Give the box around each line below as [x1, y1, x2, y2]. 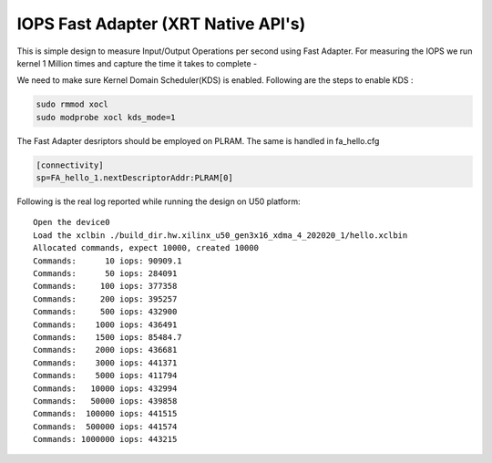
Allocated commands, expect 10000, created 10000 [33, 242, 260, 253]
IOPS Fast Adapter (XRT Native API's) [16, 14, 306, 34]
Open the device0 [33, 217, 110, 228]
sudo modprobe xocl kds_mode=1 [36, 112, 177, 122]
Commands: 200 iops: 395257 [33, 293, 178, 304]
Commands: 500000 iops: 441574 [33, 421, 178, 432]
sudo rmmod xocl [36, 99, 109, 109]
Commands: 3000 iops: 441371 [33, 357, 178, 368]
